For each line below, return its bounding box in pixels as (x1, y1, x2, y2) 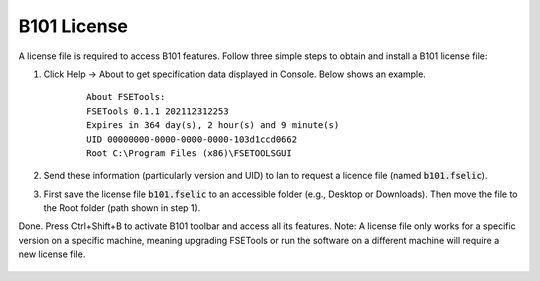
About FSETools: (86, 91, 166, 103)
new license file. (18, 248, 86, 260)
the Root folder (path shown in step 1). (43, 202, 201, 214)
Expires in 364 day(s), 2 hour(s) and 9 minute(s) (86, 120, 340, 131)
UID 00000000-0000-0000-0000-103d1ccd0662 (86, 133, 298, 145)
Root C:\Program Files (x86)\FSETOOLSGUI (86, 147, 292, 159)
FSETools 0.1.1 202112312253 (86, 105, 229, 117)
